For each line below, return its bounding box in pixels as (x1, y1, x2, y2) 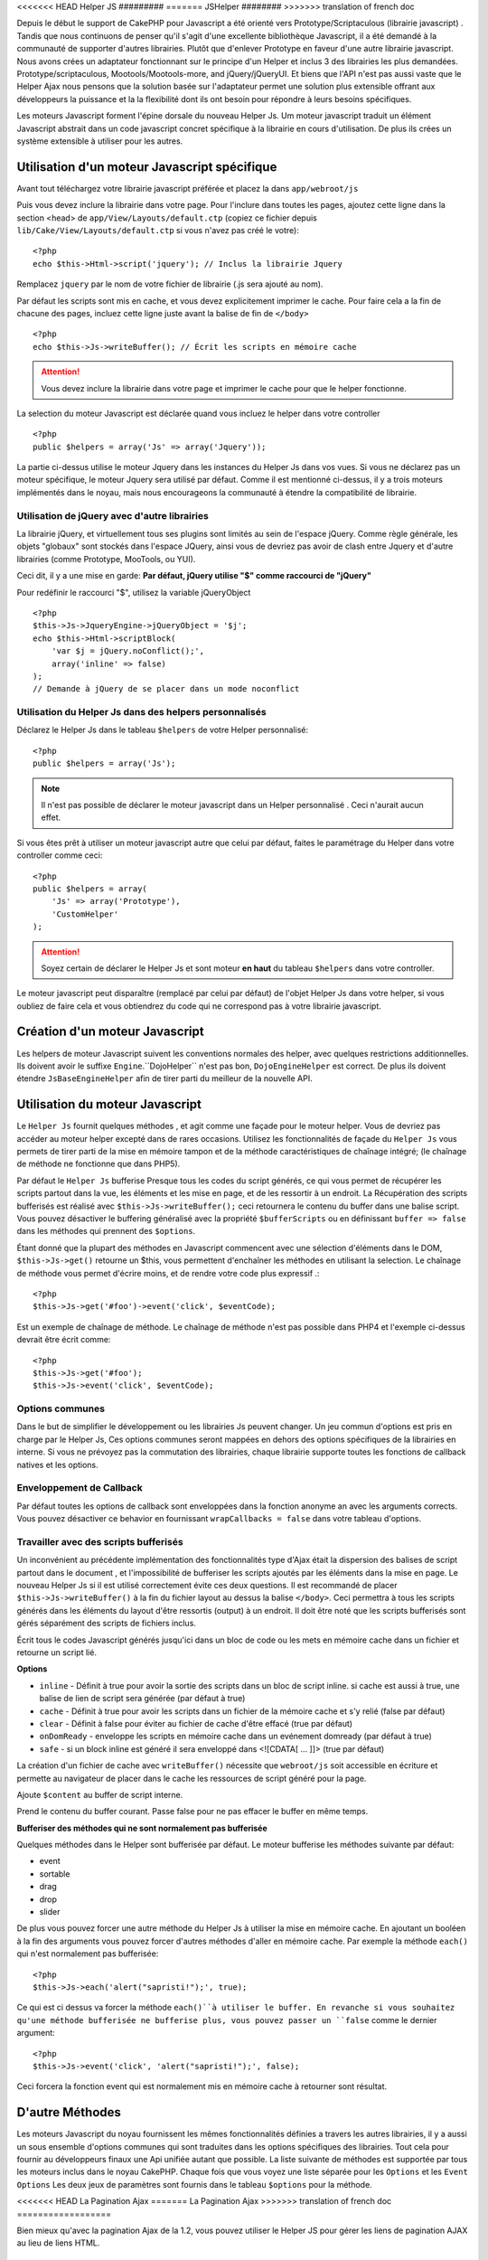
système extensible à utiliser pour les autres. (16, 136, 183, 146)
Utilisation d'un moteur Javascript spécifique (16, 159, 277, 174)
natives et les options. (16, 1459, 99, 1470)
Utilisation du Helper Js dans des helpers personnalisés (16, 706, 267, 719)
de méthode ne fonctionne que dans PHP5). (16, 1158, 181, 1170)
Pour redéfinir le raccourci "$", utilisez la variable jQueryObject (16, 587, 251, 598)
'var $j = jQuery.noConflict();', (51, 646, 205, 656)
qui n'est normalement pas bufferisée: (16, 1948, 159, 1959)
